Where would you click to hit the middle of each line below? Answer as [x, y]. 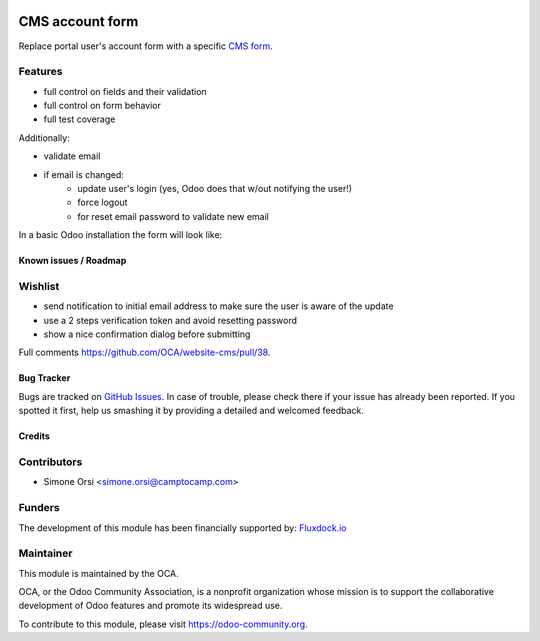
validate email [72, 156]
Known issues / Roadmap [72, 261]
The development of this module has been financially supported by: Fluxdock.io [182, 527]
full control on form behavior [102, 106]
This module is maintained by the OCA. [98, 573]
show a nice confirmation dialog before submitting [147, 334]
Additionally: [44, 137]
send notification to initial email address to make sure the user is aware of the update [218, 306]
